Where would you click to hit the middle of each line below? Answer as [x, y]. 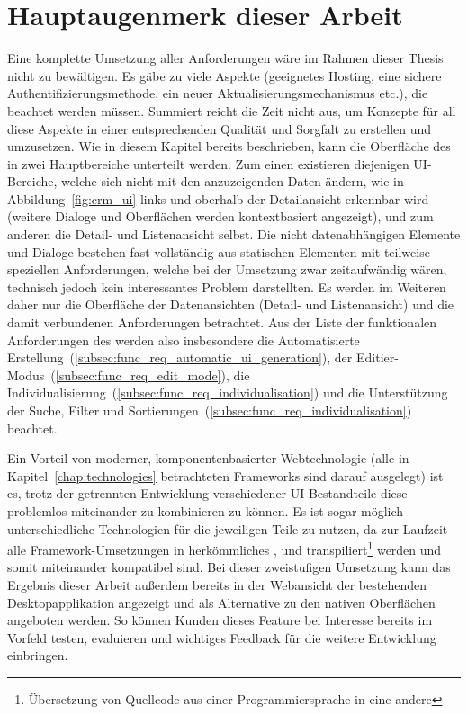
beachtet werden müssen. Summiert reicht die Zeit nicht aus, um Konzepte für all [232, 110]
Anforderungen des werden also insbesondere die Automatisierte [184, 339]
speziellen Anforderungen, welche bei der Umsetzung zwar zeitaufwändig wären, [227, 269]
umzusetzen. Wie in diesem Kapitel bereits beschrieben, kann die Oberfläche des [229, 146]
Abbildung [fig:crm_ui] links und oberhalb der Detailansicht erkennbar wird [218, 198]
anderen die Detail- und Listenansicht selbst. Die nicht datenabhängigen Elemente [234, 234]
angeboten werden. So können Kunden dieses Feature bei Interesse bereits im [220, 620]
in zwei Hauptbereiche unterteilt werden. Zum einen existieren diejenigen [208, 163]
